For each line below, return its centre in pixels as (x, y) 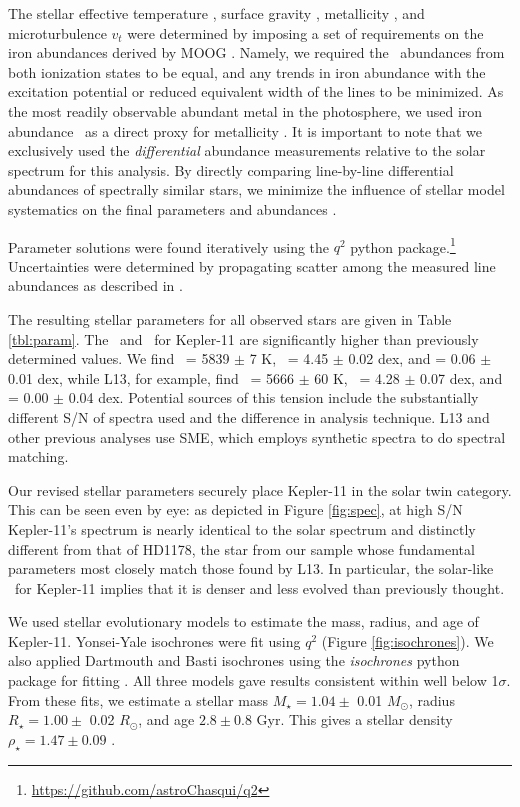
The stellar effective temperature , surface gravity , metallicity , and (216, 13)
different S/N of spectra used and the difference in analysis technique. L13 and (249, 416)
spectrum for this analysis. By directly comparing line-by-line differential (231, 169)
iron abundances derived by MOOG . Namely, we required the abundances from (256, 52)
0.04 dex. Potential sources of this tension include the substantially (273, 397)
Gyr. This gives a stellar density (354, 719)
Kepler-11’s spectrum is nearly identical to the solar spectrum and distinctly (242, 528)
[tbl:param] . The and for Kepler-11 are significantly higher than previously (243, 338)
